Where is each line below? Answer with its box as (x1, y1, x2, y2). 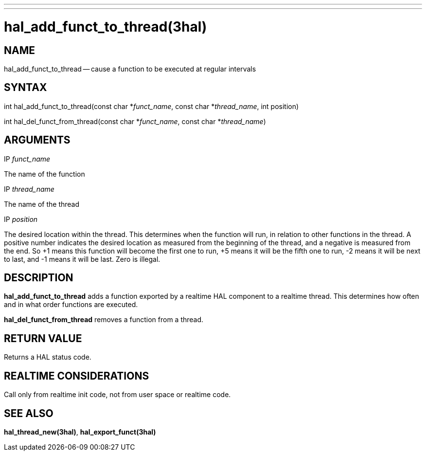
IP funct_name (4, 154, 51, 163)
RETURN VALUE (4, 332, 82, 345)
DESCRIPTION (4, 272, 73, 284)
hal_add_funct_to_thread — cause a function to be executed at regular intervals (4, 64, 256, 73)
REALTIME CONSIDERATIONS (4, 369, 149, 382)
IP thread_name (4, 184, 54, 193)
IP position (4, 215, 38, 223)
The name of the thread (4, 200, 80, 208)
